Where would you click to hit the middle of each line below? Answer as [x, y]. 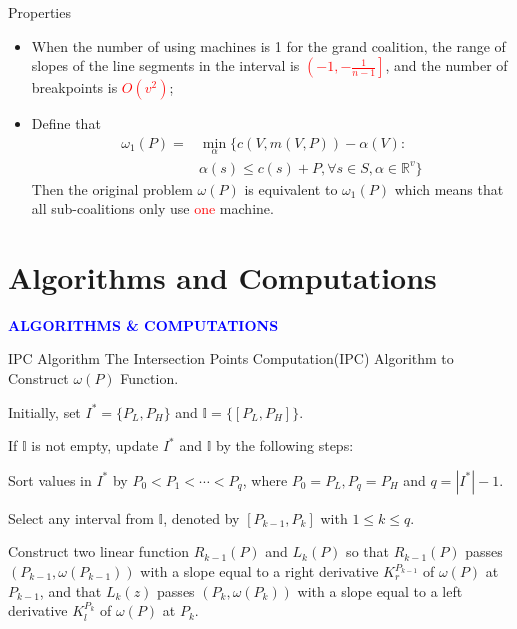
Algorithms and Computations [222, 276]
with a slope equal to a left [380, 590]
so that [367, 551]
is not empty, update [95, 445]
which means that [449, 188]
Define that [66, 123]
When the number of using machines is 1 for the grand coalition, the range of [268, 45]
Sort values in [50, 479]
